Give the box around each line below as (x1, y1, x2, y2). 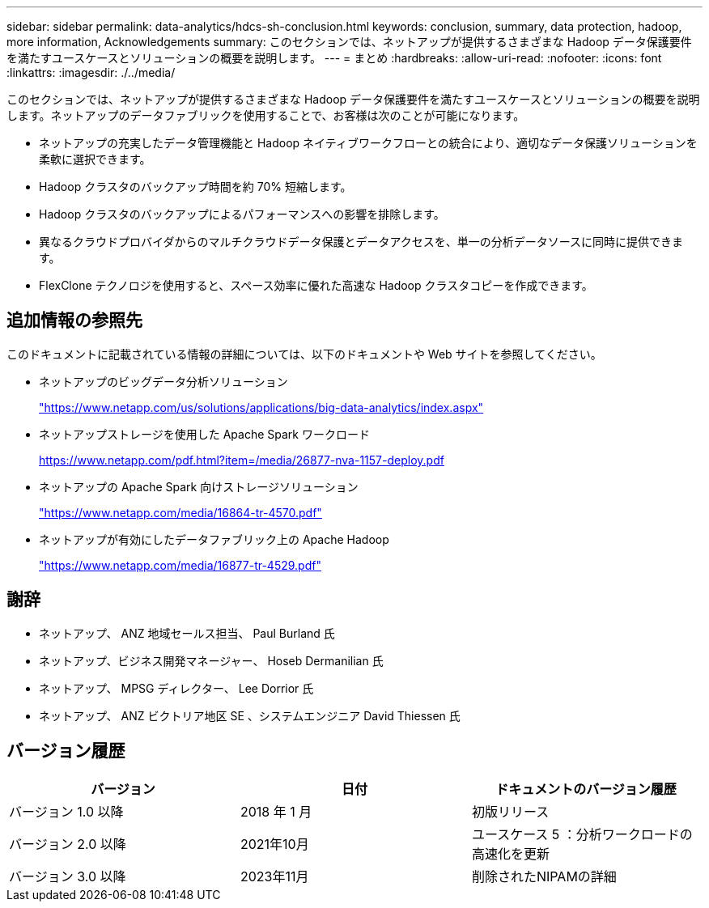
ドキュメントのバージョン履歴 (495, 780, 677, 797)
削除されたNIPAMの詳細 (471, 868, 617, 885)
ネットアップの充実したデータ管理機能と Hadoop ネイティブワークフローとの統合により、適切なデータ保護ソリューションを (39, 136, 698, 150)
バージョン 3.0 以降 (9, 868, 126, 885)
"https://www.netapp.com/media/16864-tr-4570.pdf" (39, 505, 322, 520)
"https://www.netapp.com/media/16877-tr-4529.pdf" (39, 558, 321, 572)
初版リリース (471, 803, 550, 820)
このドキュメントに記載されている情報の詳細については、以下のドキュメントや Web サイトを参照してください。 (6, 346, 602, 361)
